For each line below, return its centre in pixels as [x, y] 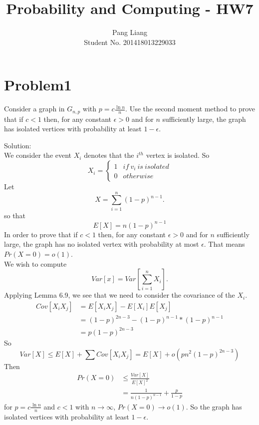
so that [15, 215]
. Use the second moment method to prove [190, 109]
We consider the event [38, 155]
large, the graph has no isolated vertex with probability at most [102, 244]
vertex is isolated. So [178, 155]
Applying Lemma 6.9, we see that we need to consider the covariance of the [120, 295]
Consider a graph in [34, 109]
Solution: [18, 145]
